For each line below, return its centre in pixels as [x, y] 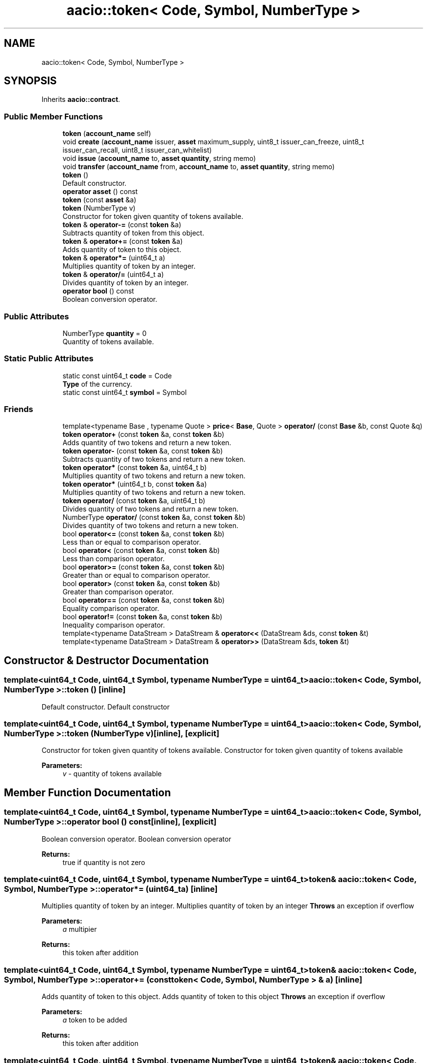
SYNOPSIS [30, 81]
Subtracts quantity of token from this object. [133, 233]
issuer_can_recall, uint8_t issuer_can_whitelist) [137, 150]
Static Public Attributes [49, 359]
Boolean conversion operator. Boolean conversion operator [136, 839]
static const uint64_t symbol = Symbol [125, 392]
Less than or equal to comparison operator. [132, 542]
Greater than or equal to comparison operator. [136, 575]
